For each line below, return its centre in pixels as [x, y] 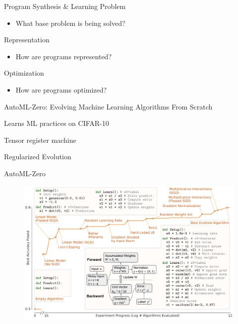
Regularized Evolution [38, 157]
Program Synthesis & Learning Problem [65, 6]
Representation [27, 40]
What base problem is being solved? [70, 23]
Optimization [24, 73]
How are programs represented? [64, 56]
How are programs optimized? [61, 89]
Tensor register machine [40, 140]
